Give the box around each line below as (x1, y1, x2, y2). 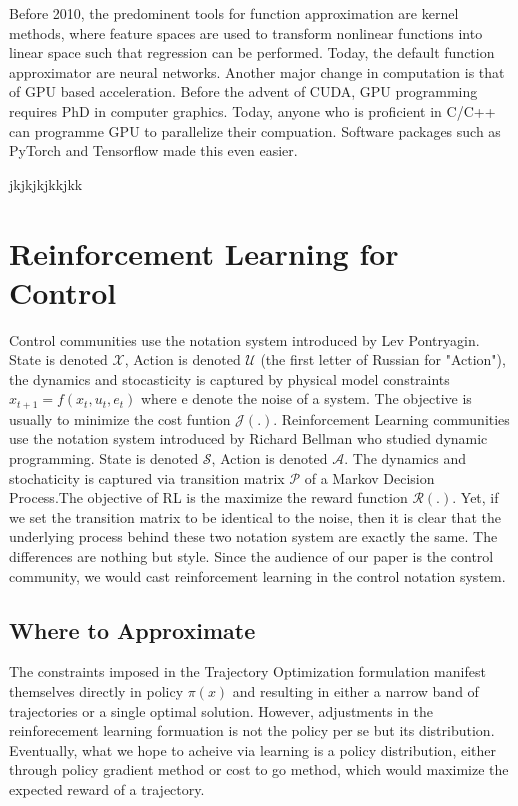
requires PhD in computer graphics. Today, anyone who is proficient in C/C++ (9, 100, 496, 121)
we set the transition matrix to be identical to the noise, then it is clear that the (9, 506, 501, 527)
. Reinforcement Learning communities (273, 408, 510, 429)
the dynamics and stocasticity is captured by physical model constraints (9, 368, 450, 389)
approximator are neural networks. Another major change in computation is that (9, 61, 505, 82)
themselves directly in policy (9, 681, 184, 702)
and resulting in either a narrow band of (232, 681, 479, 702)
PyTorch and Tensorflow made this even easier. (9, 140, 298, 161)
